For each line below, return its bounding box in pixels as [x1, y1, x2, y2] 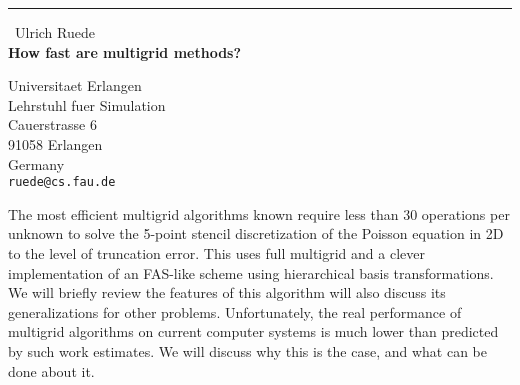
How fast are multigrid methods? [8, 41, 242, 62]
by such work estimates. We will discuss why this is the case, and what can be [8, 340, 487, 361]
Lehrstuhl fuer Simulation [8, 94, 166, 115]
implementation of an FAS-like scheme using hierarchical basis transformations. [8, 262, 494, 283]
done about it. [8, 360, 95, 381]
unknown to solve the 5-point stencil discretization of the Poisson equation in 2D [8, 223, 504, 244]
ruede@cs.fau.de [8, 175, 116, 190]
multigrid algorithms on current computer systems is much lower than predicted [8, 321, 499, 342]
